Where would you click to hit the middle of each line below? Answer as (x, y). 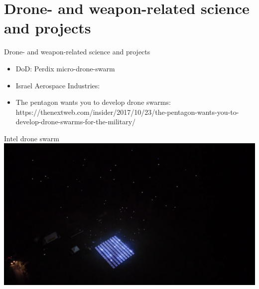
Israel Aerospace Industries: (58, 85)
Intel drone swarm (32, 138)
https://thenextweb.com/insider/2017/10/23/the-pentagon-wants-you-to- (127, 112)
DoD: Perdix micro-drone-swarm (65, 68)
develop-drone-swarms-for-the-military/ (76, 122)
